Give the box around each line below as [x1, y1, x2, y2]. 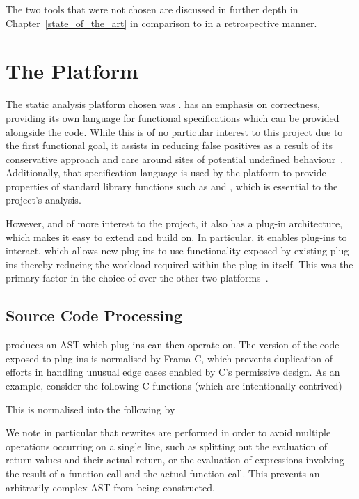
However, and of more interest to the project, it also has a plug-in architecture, [6, 216, 343, 231]
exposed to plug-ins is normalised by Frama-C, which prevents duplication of [6, 351, 333, 365]
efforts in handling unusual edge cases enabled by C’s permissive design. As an [6, 364, 340, 379]
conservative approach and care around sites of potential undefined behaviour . [6, 151, 344, 166]
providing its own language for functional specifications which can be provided [6, 110, 340, 125]
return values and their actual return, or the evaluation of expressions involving [6, 452, 344, 467]
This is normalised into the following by [6, 401, 175, 416]
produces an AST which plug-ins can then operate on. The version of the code [6, 337, 340, 352]
